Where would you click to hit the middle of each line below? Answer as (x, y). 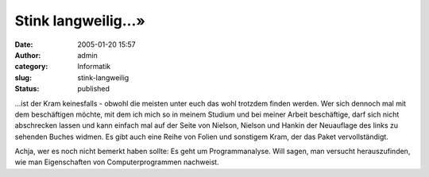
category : (31, 67)
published (94, 89)
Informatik (94, 67)
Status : (27, 89)
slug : (23, 77)
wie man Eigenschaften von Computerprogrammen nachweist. (117, 162)
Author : (28, 55)
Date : (24, 44)
